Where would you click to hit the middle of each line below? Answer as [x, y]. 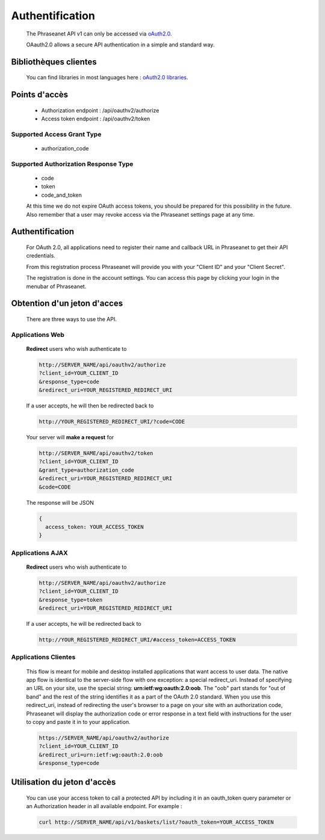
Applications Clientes [43, 657]
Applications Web [38, 335]
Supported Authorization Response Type [72, 164]
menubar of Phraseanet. [56, 286]
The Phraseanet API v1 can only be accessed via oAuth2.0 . [99, 34]
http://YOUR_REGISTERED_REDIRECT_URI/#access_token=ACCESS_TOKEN [137, 640]
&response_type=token [71, 600]
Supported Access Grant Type [56, 134]
